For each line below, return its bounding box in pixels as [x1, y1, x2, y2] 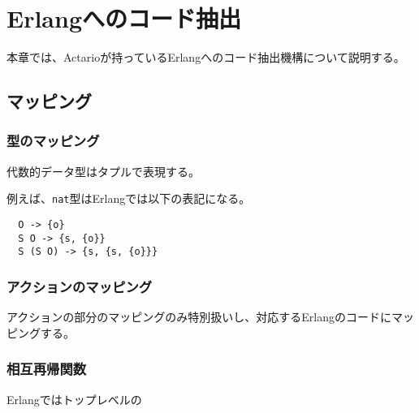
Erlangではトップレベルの [6, 390, 142, 407]
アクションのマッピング [6, 276, 153, 296]
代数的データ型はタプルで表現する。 [6, 162, 200, 179]
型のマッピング [6, 131, 100, 151]
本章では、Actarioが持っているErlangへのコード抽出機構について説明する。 [6, 49, 405, 66]
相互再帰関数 [6, 359, 87, 379]
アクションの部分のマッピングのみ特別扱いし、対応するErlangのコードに [6, 308, 391, 325]
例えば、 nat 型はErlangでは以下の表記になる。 [6, 190, 251, 207]
